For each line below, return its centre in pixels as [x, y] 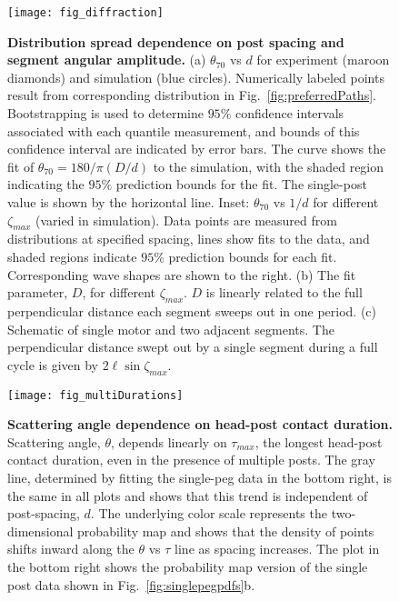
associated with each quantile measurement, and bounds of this [184, 130]
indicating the [46, 184]
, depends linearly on [169, 441]
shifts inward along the [71, 549]
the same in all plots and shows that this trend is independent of [188, 495]
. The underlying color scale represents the [209, 513]
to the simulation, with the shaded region [269, 166]
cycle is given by [53, 364]
